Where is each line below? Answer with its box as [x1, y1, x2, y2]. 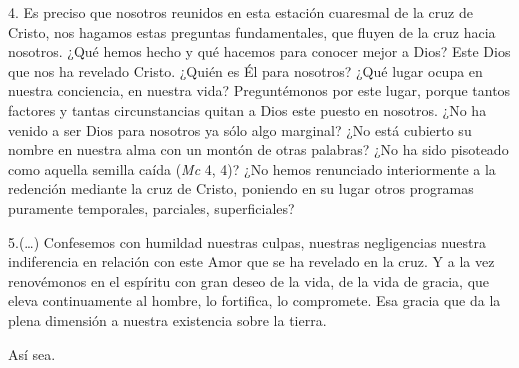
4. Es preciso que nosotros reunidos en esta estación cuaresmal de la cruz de [8, 2, 473, 22]
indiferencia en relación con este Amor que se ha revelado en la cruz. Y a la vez [8, 251, 495, 272]
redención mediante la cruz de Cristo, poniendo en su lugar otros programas [8, 178, 474, 199]
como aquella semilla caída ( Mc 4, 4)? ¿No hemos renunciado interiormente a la [8, 158, 496, 179]
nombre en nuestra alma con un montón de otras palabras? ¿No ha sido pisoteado [8, 139, 509, 160]
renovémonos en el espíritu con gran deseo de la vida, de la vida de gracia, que [8, 270, 490, 291]
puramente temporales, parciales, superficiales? [8, 197, 295, 218]
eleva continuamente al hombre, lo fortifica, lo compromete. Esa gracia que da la [8, 290, 501, 311]
